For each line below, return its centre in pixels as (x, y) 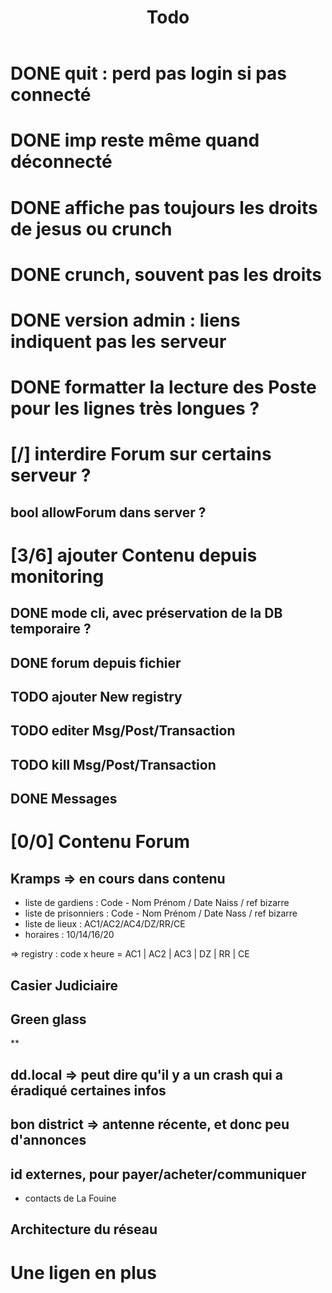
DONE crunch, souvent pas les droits (166, 274)
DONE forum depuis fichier (96, 662)
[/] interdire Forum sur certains (141, 454)
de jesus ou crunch (91, 228)
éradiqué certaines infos (88, 1090)
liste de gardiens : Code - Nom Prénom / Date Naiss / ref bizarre (157, 903)
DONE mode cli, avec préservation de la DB (146, 613)
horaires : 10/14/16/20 (69, 935)
